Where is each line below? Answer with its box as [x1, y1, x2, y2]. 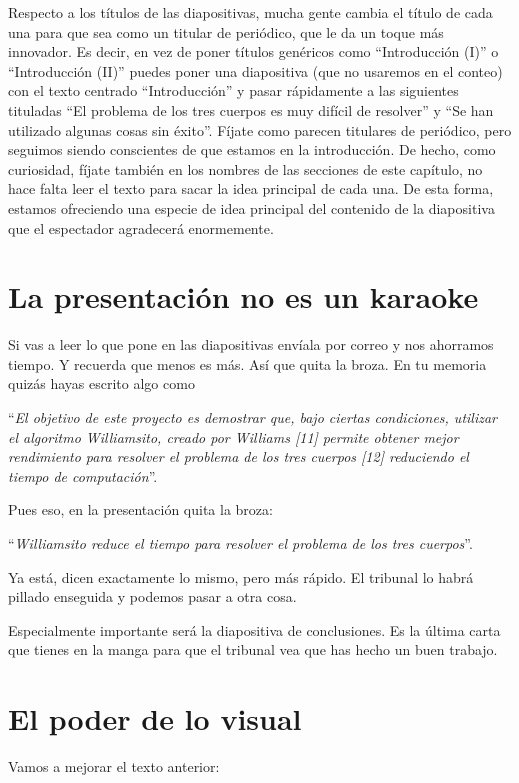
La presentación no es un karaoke [8, 276, 479, 317]
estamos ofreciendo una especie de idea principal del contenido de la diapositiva [8, 197, 495, 218]
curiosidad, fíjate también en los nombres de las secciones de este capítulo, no [8, 158, 483, 179]
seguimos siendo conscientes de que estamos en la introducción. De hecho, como [8, 139, 496, 160]
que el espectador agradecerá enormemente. [8, 217, 274, 238]
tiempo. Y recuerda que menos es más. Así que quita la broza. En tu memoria [8, 353, 487, 374]
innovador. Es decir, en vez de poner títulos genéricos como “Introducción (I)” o [8, 41, 499, 62]
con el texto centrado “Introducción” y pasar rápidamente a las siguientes [8, 80, 459, 101]
